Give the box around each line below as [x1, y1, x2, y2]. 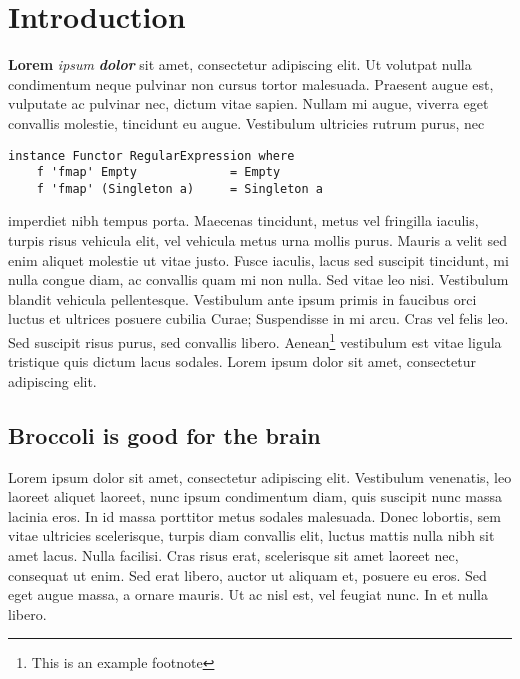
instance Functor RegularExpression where [8, 148, 295, 163]
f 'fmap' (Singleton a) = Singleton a [36, 181, 323, 196]
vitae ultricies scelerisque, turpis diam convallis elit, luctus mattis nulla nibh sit [8, 525, 495, 546]
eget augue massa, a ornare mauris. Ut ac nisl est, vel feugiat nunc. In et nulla [8, 584, 488, 605]
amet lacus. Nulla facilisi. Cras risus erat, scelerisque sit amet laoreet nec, [8, 545, 459, 566]
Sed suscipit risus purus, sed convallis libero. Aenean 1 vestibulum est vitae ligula [8, 329, 502, 352]
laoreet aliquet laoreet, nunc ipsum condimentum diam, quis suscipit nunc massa [8, 486, 503, 507]
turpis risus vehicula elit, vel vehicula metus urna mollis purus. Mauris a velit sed [8, 230, 507, 251]
